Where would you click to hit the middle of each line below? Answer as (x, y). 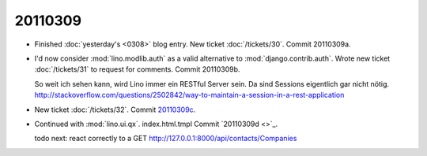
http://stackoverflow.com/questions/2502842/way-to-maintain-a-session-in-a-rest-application (189, 95)
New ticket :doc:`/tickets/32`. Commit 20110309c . (115, 110)
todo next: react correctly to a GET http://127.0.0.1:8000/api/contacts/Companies (166, 139)
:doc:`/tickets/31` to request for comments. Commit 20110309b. (137, 69)
